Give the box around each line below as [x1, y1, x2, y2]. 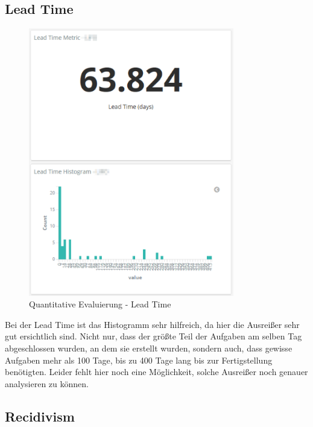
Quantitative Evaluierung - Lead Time [29, 298, 171, 310]
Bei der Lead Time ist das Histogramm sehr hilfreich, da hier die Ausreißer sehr [5, 318, 300, 330]
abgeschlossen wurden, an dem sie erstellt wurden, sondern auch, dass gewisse [5, 342, 292, 355]
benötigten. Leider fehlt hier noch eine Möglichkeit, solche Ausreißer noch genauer [5, 365, 308, 378]
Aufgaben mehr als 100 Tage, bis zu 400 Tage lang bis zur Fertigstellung [5, 353, 273, 366]
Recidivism [5, 406, 75, 425]
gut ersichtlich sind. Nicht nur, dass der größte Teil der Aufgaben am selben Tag [5, 330, 302, 342]
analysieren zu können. [5, 377, 89, 390]
